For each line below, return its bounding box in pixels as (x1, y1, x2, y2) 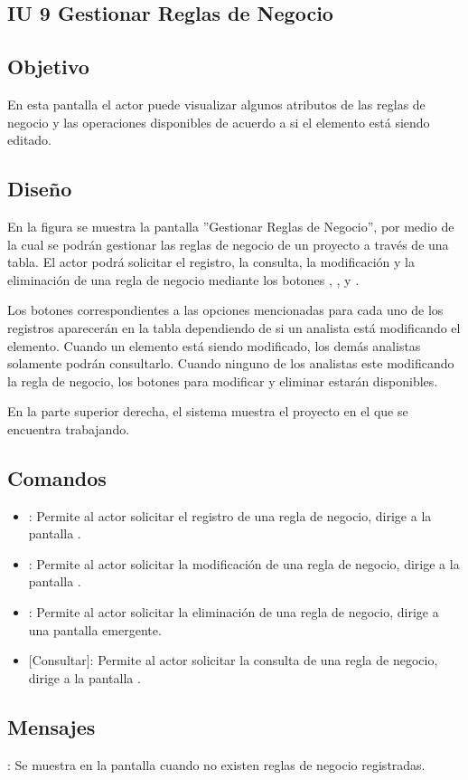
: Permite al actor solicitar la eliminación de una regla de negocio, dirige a (28, 603, 439, 622)
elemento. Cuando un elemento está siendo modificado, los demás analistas (7, 336, 421, 355)
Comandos (7, 463, 107, 491)
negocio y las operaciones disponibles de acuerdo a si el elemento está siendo (7, 112, 430, 131)
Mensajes (7, 712, 96, 740)
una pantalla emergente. (28, 620, 162, 639)
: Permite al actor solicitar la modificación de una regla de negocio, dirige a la (28, 554, 460, 573)
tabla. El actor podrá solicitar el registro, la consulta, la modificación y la (7, 252, 415, 271)
